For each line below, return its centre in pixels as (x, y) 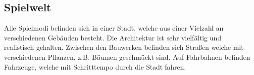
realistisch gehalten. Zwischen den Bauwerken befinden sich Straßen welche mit (124, 47)
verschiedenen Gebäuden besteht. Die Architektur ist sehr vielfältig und (113, 37)
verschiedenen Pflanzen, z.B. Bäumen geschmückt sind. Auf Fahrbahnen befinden (127, 56)
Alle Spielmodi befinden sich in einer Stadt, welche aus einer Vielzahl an (114, 28)
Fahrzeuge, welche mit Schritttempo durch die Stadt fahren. (95, 66)
